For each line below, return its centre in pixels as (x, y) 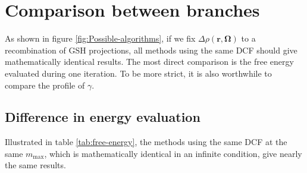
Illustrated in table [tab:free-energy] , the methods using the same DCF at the (146, 142)
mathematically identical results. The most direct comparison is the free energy (149, 62)
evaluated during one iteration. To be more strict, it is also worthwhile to (138, 73)
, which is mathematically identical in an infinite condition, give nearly (173, 153)
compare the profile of (45, 85)
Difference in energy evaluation (103, 117)
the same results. (35, 165)
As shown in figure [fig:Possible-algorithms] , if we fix (100, 38)
